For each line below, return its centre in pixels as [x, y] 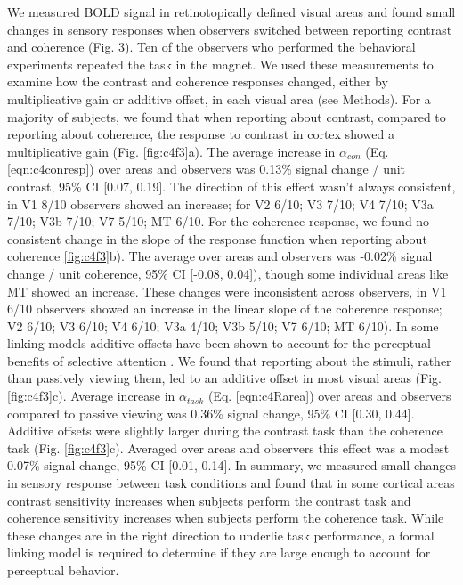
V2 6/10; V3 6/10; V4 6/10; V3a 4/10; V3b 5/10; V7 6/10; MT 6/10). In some [223, 325]
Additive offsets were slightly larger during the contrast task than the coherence [225, 431]
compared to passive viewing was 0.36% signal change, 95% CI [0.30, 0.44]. [211, 413]
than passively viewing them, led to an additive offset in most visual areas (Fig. [224, 378]
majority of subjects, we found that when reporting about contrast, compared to [227, 116]
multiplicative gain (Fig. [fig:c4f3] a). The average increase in [171, 151]
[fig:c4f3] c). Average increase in [91, 396]
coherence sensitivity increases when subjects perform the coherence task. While [226, 518]
